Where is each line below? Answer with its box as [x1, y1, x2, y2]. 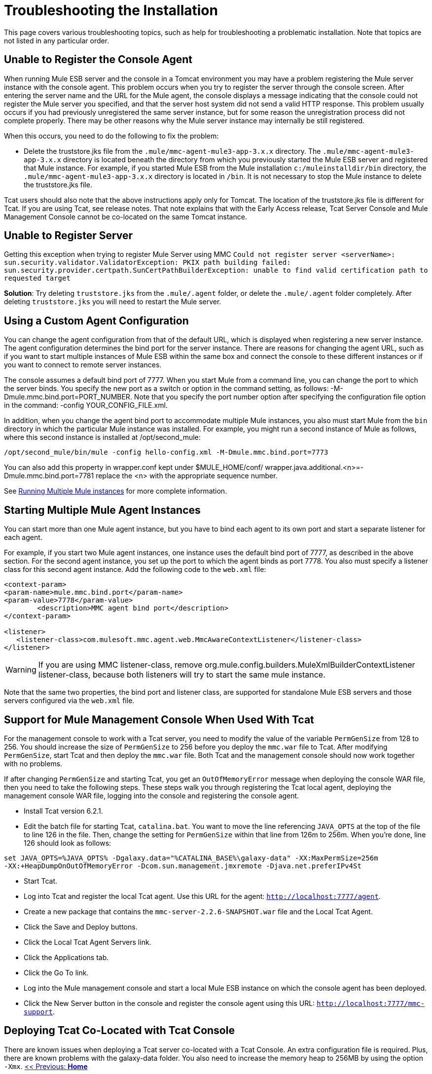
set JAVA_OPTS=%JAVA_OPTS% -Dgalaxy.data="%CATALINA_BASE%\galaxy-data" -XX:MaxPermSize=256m [4, 854, 378, 862]
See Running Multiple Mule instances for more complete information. [4, 487, 227, 496]
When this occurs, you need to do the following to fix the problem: [4, 131, 219, 140]
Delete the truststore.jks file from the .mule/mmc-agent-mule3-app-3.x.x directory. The [24, 146, 321, 155]
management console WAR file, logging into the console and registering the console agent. [4, 791, 299, 800]
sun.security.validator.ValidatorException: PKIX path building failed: [4, 258, 291, 267]
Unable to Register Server [4, 229, 133, 242]
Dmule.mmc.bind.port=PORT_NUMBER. [4, 393, 132, 401]
